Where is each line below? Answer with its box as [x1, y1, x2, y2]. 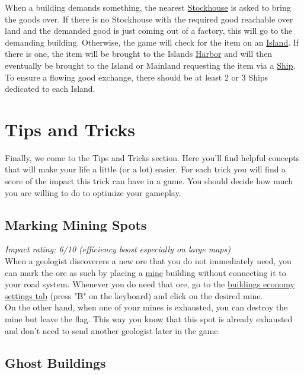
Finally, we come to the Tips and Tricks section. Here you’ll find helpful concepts [5, 151, 300, 164]
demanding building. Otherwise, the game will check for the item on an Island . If [5, 36, 299, 48]
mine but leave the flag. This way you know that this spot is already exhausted [5, 313, 293, 325]
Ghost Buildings [5, 353, 106, 371]
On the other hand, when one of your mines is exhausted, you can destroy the [5, 301, 288, 313]
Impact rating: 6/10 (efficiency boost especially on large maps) [5, 243, 231, 255]
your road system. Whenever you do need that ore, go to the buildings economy [5, 278, 295, 290]
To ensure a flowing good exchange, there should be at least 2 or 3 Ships [5, 70, 268, 83]
